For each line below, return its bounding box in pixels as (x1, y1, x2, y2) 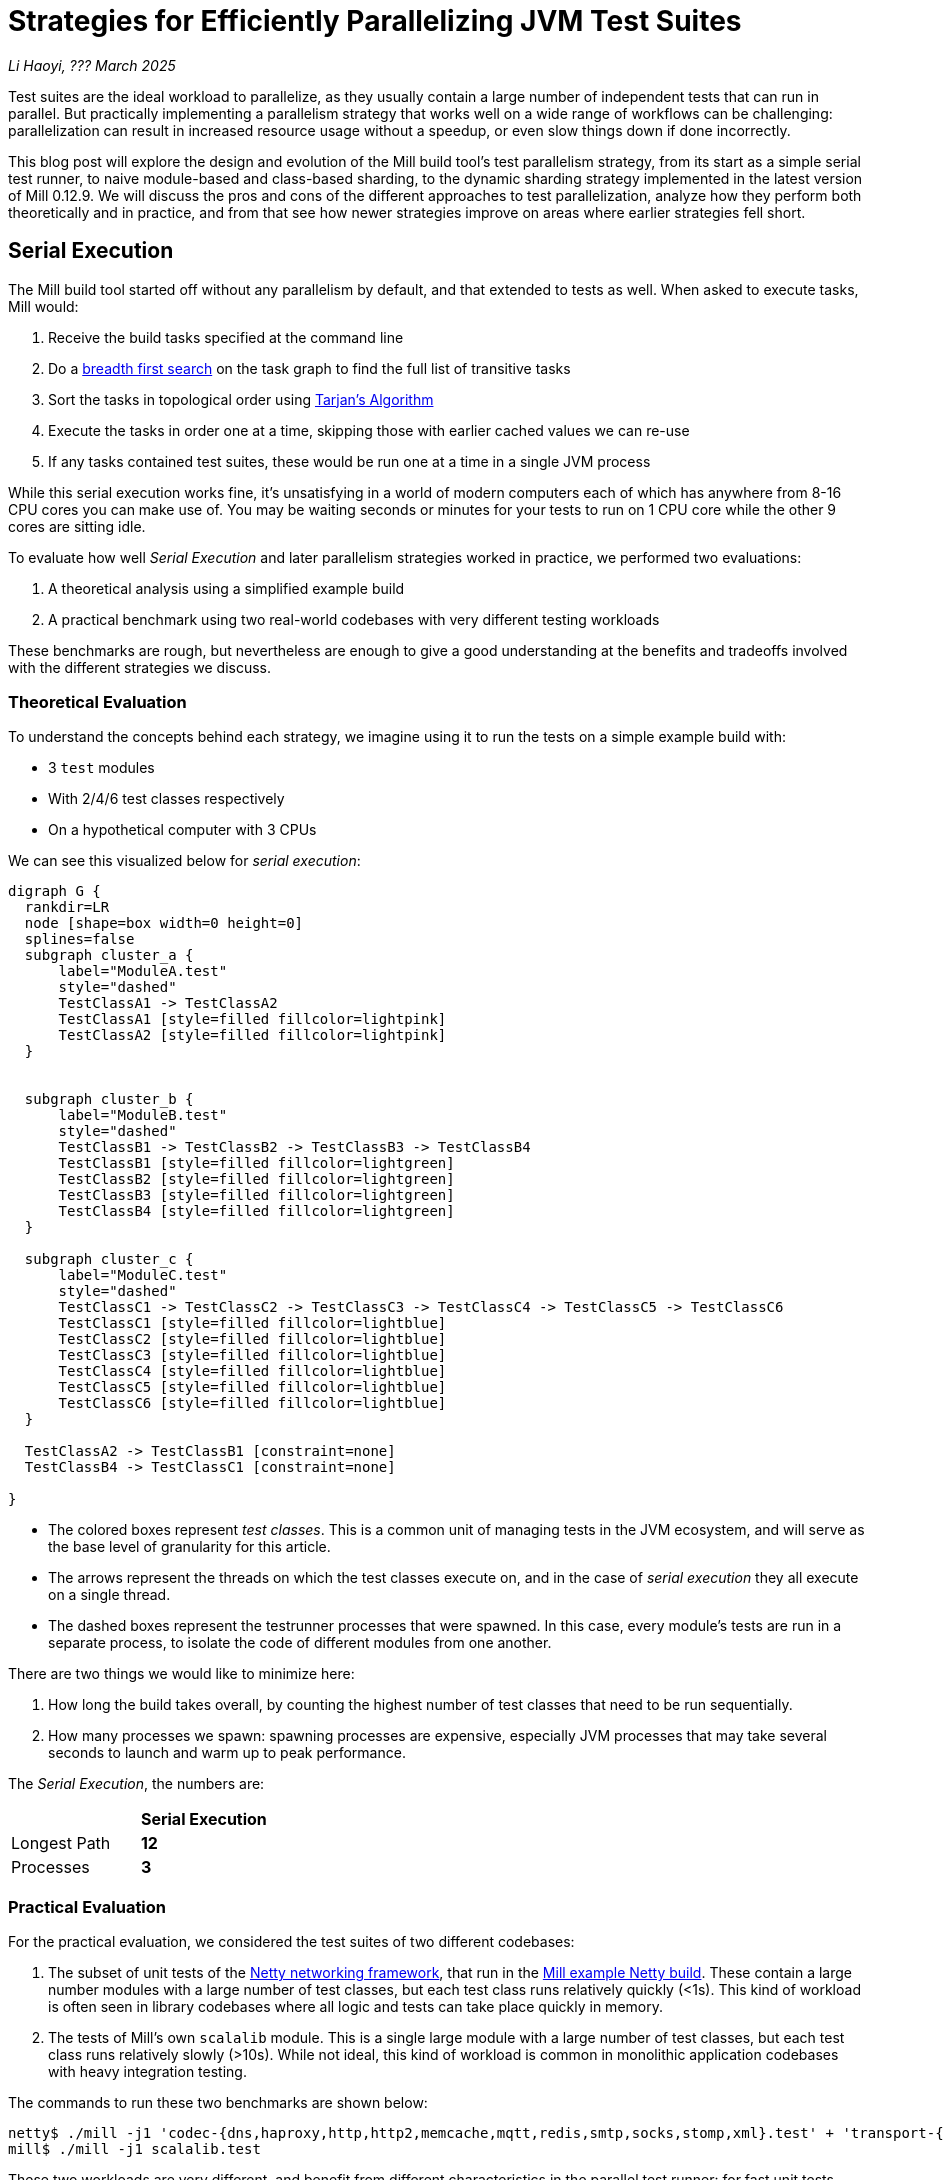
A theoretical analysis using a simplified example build (48, 579, 405, 597)
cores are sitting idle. (8, 517, 146, 535)
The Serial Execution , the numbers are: (8, 1775, 265, 1793)
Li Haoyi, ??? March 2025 (8, 56, 176, 74)
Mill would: (8, 297, 79, 315)
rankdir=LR (24, 899, 110, 916)
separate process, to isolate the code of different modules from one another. (48, 1634, 552, 1652)
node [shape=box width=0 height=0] (24, 915, 304, 932)
